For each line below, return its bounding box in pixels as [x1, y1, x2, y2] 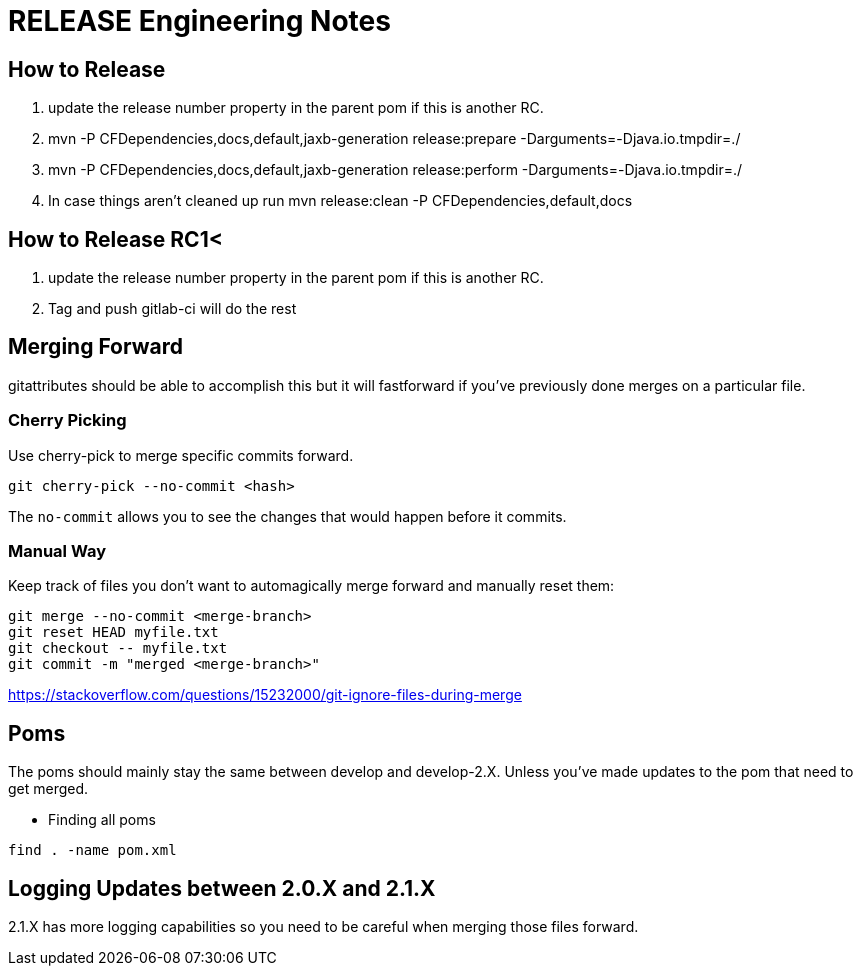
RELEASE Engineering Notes [8, 4, 391, 38]
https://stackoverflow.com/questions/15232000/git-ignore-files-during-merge [8, 686, 522, 704]
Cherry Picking [8, 410, 127, 431]
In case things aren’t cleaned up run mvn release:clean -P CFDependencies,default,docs [48, 192, 633, 210]
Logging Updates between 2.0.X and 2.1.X [8, 875, 436, 901]
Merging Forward [8, 334, 183, 360]
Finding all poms [48, 811, 156, 829]
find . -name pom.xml [8, 842, 177, 859]
